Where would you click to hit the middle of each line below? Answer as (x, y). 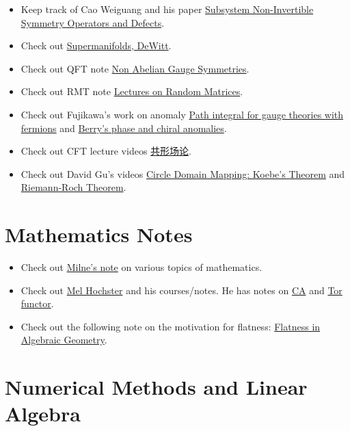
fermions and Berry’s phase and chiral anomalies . (124, 128)
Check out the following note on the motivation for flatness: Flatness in (171, 326)
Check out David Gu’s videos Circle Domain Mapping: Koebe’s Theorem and (183, 173)
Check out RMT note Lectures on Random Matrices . (132, 91)
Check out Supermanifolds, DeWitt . (96, 45)
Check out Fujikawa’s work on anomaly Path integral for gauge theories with (182, 114)
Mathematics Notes (99, 234)
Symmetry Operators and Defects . (93, 22)
